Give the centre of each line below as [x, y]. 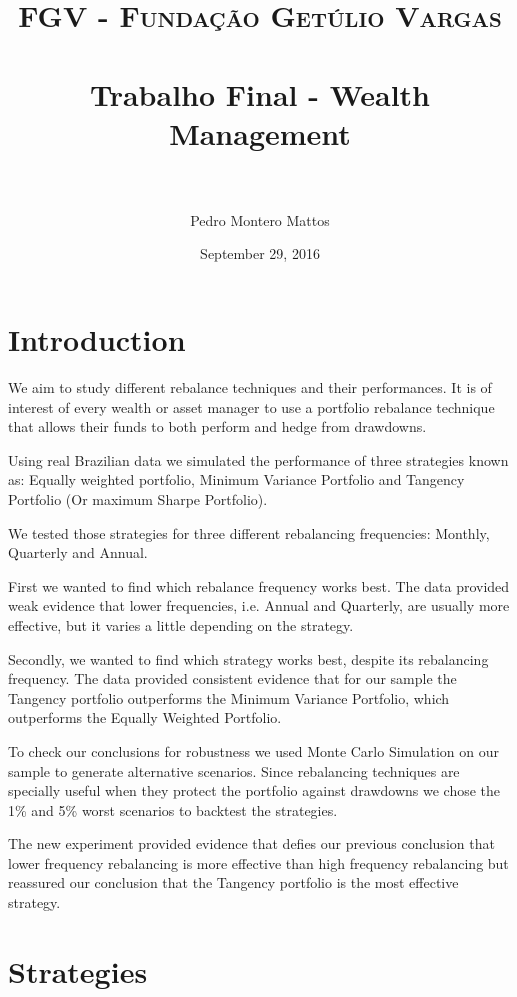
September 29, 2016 [260, 253]
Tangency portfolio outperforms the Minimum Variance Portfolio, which [229, 697]
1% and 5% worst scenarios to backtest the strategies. [173, 809]
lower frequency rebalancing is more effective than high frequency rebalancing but [258, 862]
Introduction [97, 339]
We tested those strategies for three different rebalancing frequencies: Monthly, [249, 532]
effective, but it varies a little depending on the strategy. [181, 624]
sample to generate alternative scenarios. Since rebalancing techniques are [234, 770]
